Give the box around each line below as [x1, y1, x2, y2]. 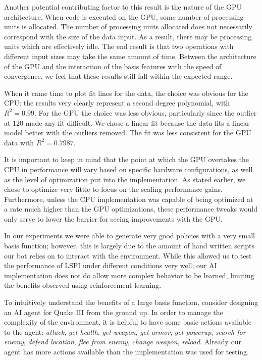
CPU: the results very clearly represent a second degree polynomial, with [4, 97, 230, 108]
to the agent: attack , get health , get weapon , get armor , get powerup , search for [4, 326, 246, 337]
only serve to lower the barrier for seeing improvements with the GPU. [4, 213, 223, 224]
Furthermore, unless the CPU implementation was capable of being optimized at [4, 193, 253, 204]
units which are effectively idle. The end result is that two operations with [4, 41, 234, 52]
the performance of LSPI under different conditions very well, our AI [4, 260, 217, 271]
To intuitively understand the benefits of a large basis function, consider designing [4, 297, 258, 307]
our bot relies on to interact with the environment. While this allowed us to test [4, 250, 252, 261]
